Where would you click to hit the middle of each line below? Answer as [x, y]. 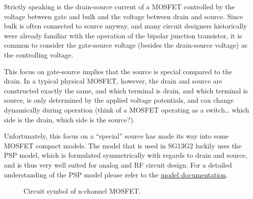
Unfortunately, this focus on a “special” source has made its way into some [116, 136]
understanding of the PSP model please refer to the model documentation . [116, 174]
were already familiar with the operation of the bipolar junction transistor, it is [123, 35]
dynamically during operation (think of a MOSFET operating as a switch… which [127, 109]
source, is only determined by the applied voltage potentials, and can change [119, 100]
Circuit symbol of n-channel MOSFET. [82, 191]
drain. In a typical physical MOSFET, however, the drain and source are [113, 81]
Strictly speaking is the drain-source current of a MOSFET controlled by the [119, 6]
